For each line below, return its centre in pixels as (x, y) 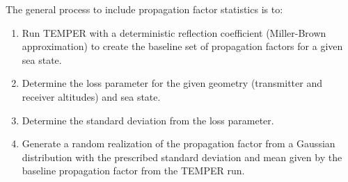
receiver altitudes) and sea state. (91, 96)
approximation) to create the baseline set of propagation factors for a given (182, 46)
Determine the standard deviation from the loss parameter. (148, 120)
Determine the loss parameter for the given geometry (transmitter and (172, 83)
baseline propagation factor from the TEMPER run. (133, 171)
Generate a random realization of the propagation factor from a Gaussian (179, 143)
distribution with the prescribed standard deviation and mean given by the (182, 157)
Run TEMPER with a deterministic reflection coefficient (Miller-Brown (174, 32)
